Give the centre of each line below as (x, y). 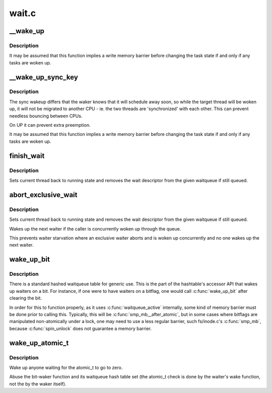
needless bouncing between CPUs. (46, 116)
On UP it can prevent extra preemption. (50, 125)
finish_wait (27, 156)
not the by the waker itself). (38, 384)
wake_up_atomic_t (39, 343)
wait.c (23, 13)
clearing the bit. (26, 298)
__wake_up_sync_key (44, 77)
